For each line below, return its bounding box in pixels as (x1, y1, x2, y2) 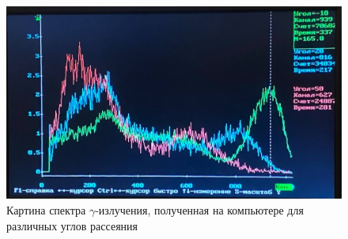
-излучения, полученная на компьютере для (95, 202, 304, 218)
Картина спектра (6, 202, 86, 218)
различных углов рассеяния (6, 217, 138, 233)
